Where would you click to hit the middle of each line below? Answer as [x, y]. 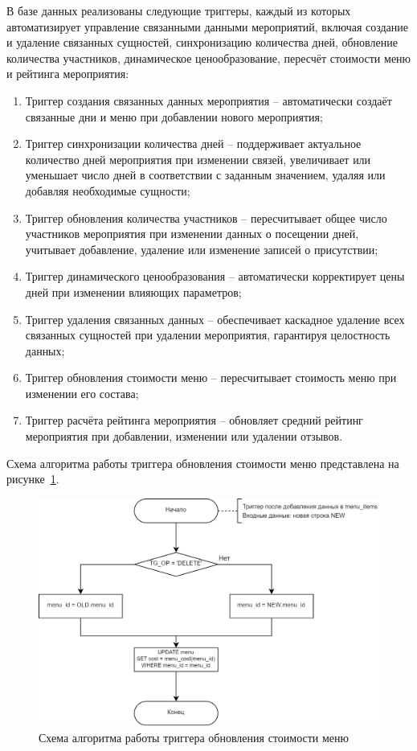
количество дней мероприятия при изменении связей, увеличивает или [198, 159]
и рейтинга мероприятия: [68, 74]
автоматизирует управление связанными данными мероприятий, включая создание [208, 26]
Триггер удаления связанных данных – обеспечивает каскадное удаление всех [215, 319]
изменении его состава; [82, 393]
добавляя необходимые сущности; [108, 190]
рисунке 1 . [33, 479]
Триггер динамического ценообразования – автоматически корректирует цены [215, 276]
